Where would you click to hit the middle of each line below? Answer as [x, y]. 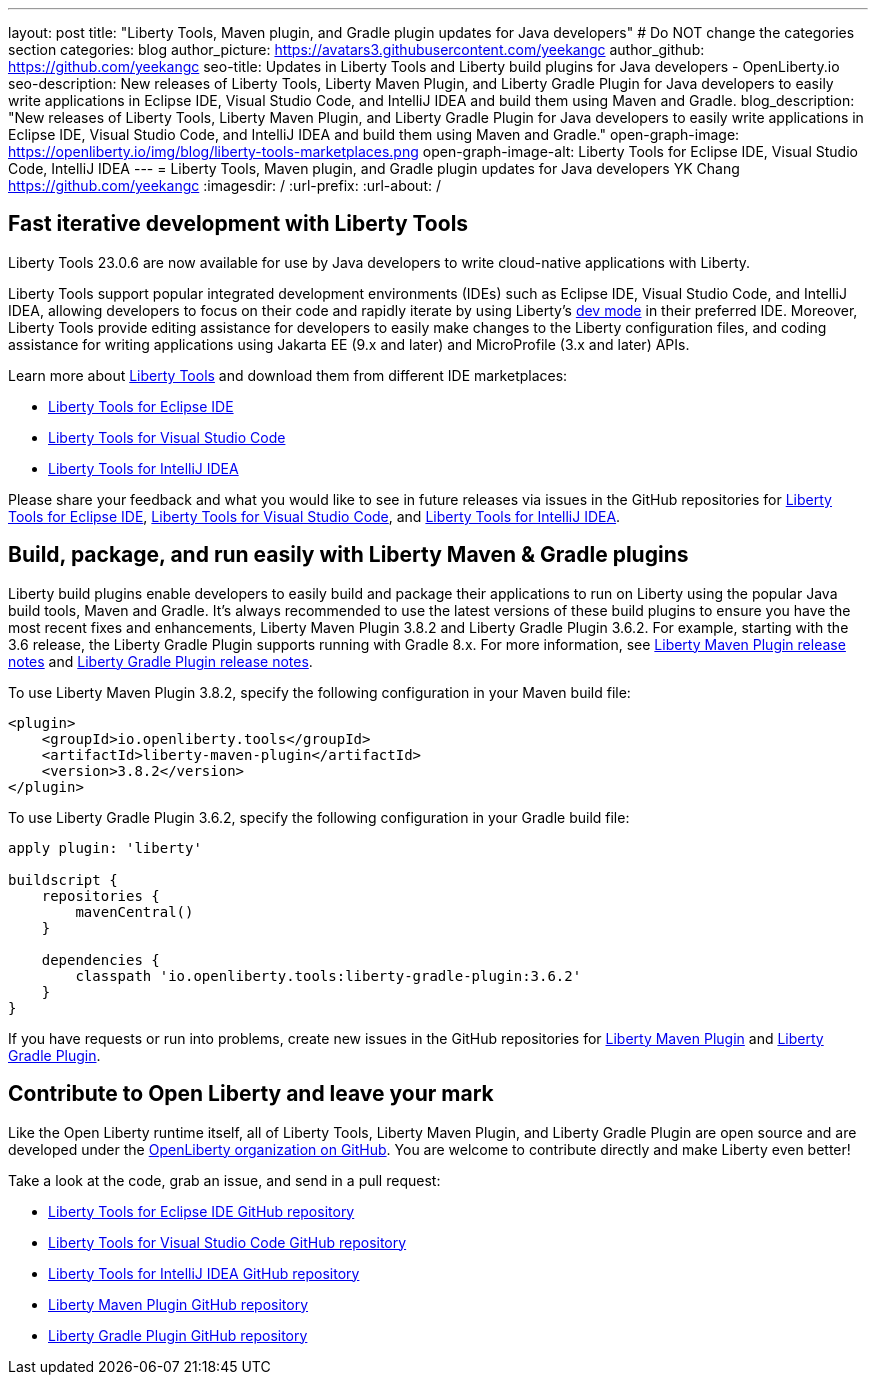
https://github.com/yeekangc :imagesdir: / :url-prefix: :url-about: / [224, 185]
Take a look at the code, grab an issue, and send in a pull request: [224, 1180]
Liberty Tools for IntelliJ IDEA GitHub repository [204, 1273]
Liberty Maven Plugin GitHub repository [178, 1304]
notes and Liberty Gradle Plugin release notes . [160, 661]
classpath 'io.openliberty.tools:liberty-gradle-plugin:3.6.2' [328, 975]
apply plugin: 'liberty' [105, 847]
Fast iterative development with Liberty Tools [238, 224]
